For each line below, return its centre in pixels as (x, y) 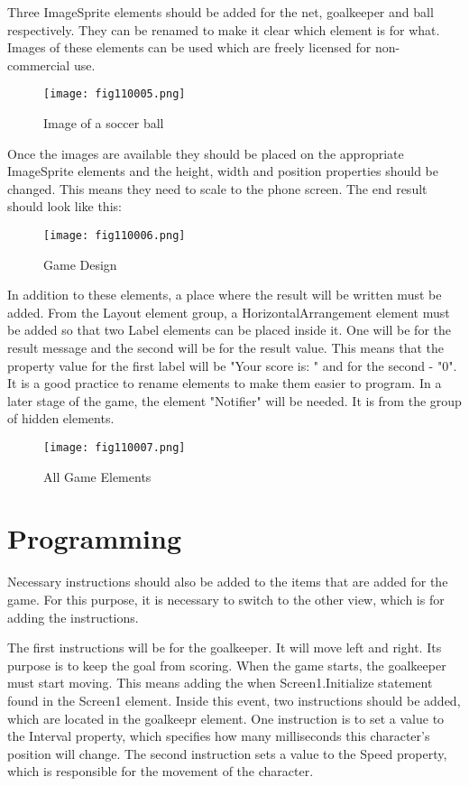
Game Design (80, 264)
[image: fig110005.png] (115, 94)
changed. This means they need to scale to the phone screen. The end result (217, 188)
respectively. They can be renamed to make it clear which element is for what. (224, 29)
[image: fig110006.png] (115, 236)
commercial (39, 65)
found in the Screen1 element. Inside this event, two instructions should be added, (234, 700)
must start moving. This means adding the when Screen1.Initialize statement (220, 683)
